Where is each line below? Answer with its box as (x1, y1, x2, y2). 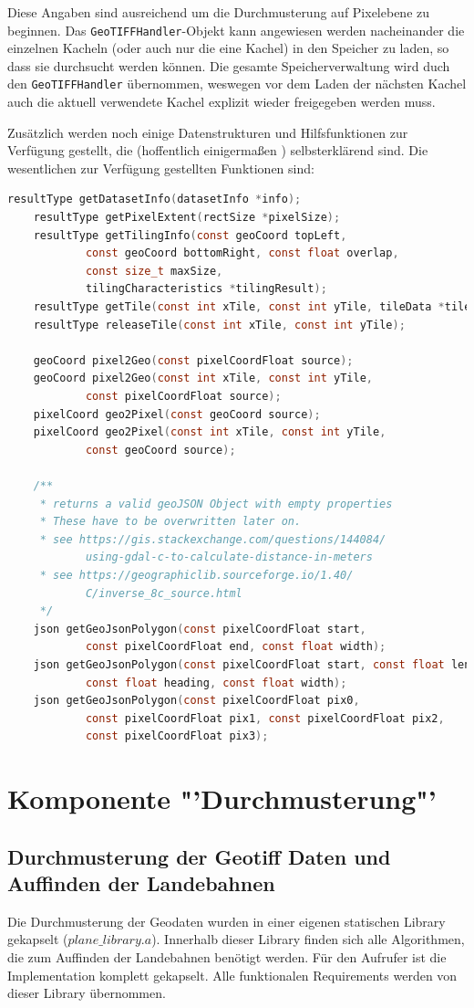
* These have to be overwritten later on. (39, 515, 302, 529)
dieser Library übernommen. (7, 983, 166, 1003)
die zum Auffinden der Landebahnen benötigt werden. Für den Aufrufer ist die (7, 948, 447, 967)
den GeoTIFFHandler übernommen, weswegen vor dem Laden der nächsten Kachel (7, 74, 467, 93)
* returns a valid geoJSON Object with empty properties (39, 497, 393, 510)
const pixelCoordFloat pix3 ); (85, 730, 269, 743)
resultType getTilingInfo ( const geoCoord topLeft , (33, 228, 347, 242)
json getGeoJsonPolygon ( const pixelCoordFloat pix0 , (33, 694, 360, 708)
